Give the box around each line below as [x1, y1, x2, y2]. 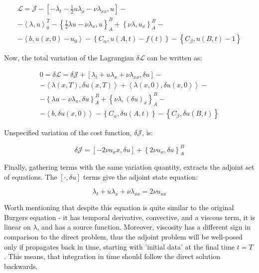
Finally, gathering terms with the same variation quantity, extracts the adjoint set [4, 162, 255, 172]
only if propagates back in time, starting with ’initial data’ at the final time [4, 241, 235, 252]
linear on [4, 222, 31, 232]
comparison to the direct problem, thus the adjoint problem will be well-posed [4, 232, 243, 242]
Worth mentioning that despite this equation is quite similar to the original [4, 202, 234, 213]
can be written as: [147, 52, 202, 63]
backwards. [4, 261, 38, 271]
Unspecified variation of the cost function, [4, 127, 132, 138]
